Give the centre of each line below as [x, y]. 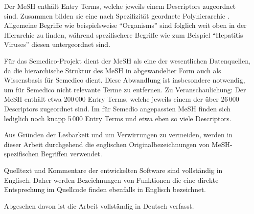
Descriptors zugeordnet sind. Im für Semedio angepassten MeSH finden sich [117, 108]
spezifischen [21, 154]
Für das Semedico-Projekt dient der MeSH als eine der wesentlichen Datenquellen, [127, 60]
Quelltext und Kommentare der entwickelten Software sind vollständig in [113, 170]
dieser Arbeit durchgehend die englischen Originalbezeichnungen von [107, 144]
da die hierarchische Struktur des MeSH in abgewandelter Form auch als [113, 70]
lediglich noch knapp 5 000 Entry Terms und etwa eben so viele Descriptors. [118, 118]
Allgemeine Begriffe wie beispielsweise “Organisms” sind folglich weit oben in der [125, 25]
